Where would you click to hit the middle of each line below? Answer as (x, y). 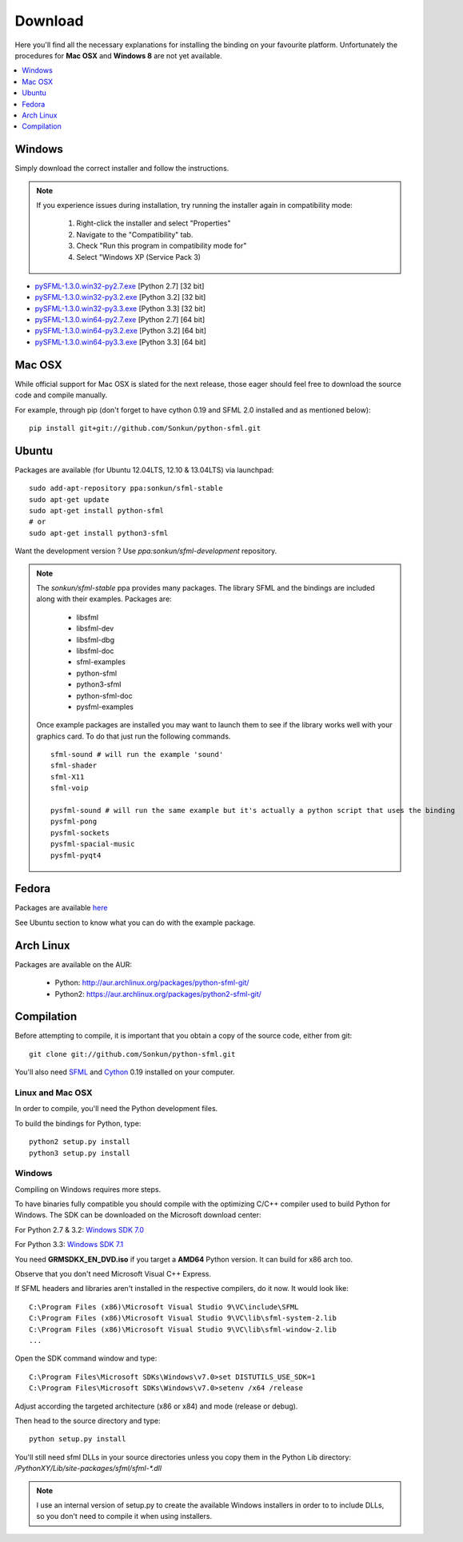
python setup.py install (78, 1439)
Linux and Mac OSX (54, 1093)
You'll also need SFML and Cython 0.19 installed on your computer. (125, 1072)
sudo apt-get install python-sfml (96, 511)
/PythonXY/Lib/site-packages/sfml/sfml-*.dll (88, 1468)
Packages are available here (61, 908)
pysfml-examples (105, 707)
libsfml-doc (95, 651)
